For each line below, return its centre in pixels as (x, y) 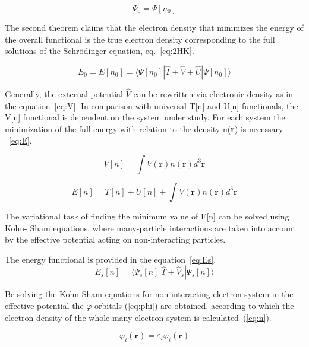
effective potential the (44, 305)
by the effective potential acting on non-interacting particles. (115, 239)
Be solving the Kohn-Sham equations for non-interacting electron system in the (149, 294)
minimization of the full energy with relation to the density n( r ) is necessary (144, 128)
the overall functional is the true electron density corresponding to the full (140, 39)
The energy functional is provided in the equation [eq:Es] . (111, 259)
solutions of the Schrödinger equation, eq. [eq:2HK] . (100, 51)
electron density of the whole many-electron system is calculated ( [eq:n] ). (138, 317)
